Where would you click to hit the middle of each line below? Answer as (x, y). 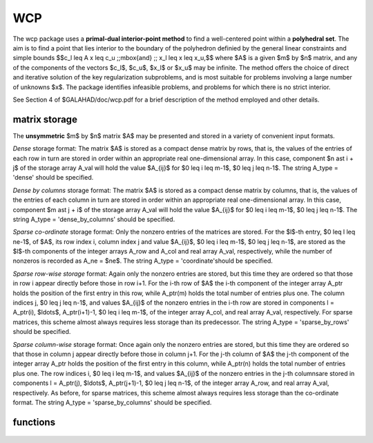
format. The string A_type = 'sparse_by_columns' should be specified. (112, 402)
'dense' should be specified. (53, 178)
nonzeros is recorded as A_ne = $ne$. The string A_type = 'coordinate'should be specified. (143, 261)
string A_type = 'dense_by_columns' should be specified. (94, 219)
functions (34, 422)
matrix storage (45, 119)
